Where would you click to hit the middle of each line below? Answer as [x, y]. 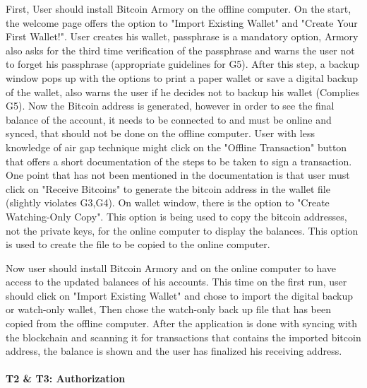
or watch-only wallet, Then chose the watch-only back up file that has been [168, 309]
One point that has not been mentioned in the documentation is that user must [178, 175]
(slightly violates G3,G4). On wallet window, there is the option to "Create [168, 202]
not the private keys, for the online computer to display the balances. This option [182, 230]
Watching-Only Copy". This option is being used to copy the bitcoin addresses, [176, 216]
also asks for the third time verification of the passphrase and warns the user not [180, 50]
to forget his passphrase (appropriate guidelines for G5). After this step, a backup [183, 64]
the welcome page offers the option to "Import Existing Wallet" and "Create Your [182, 22]
